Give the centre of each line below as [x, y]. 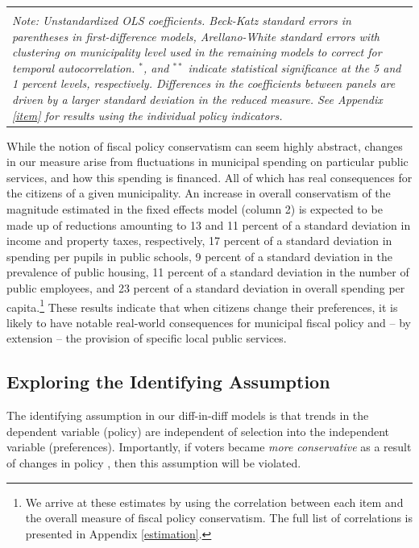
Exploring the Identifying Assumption [168, 382]
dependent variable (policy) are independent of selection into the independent [198, 431]
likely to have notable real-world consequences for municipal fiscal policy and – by [209, 322]
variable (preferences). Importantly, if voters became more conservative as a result [209, 447]
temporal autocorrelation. [74, 67]
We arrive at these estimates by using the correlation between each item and [214, 502]
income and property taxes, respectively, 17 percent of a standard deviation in [199, 241]
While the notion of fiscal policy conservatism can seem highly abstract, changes [205, 145]
